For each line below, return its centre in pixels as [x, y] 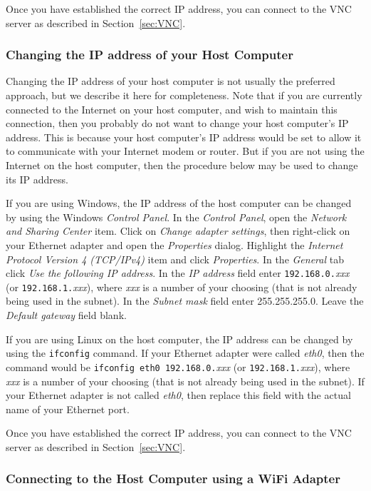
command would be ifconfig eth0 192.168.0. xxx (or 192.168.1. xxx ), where [178, 366]
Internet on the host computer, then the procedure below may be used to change [182, 164]
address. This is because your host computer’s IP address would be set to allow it [184, 137]
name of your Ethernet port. [68, 409]
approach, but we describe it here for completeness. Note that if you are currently [184, 95]
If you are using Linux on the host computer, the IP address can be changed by [179, 339]
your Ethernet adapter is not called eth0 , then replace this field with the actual [178, 395]
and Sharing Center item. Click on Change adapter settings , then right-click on [178, 231]
